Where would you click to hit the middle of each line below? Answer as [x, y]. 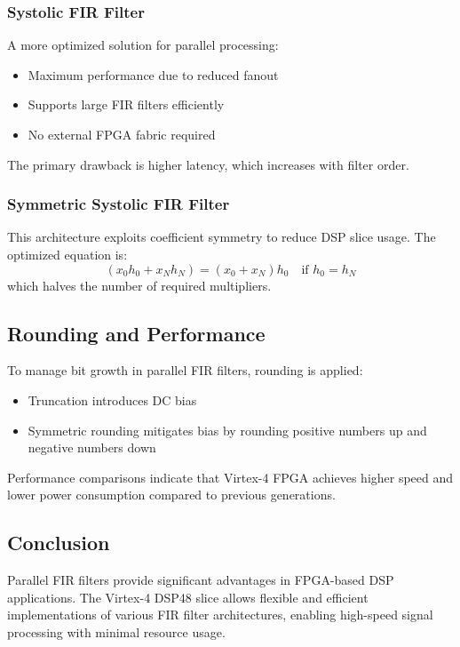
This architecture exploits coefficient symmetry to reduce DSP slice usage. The [222, 237]
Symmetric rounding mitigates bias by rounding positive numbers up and [227, 430]
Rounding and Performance [136, 333]
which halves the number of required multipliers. [139, 285]
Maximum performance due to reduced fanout [153, 74]
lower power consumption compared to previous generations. [171, 495]
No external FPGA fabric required [122, 134]
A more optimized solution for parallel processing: [143, 45]
